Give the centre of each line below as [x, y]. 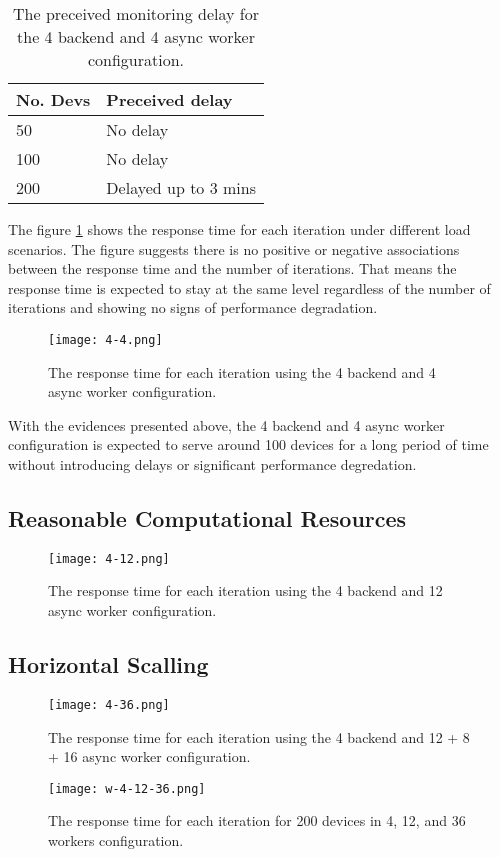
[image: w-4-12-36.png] [127, 788]
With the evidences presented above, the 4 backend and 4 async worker [226, 424]
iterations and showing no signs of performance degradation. [193, 307]
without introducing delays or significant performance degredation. [212, 464]
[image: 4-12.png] [109, 558]
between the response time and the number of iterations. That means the [232, 268]
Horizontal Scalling [108, 664]
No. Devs [53, 99]
